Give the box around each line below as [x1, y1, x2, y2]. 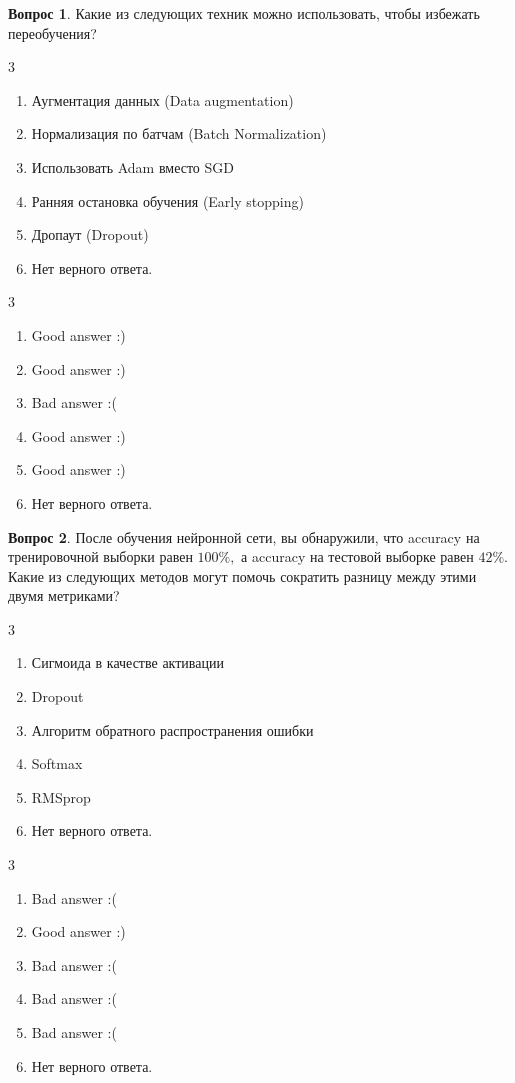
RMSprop [31, 786, 91, 807]
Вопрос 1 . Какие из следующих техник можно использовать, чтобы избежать [8, 3, 480, 23]
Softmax [31, 753, 83, 774]
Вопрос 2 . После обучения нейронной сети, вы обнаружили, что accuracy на [8, 526, 480, 547]
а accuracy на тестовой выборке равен [241, 546, 474, 567]
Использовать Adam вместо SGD [31, 156, 234, 177]
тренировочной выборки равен [8, 546, 193, 567]
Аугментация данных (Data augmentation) [31, 89, 294, 110]
